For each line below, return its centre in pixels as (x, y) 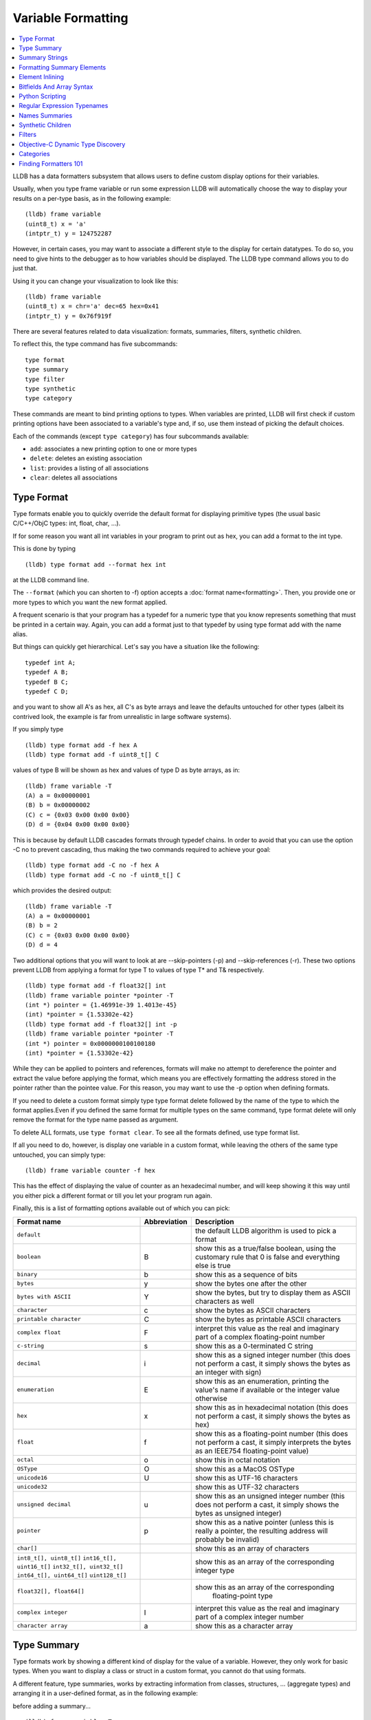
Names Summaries (46, 115)
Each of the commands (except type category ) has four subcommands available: (131, 436)
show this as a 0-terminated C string (254, 1346)
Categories (35, 154)
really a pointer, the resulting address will (261, 1531)
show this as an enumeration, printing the (262, 1381)
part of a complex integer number (249, 1617)
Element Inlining (42, 77)
